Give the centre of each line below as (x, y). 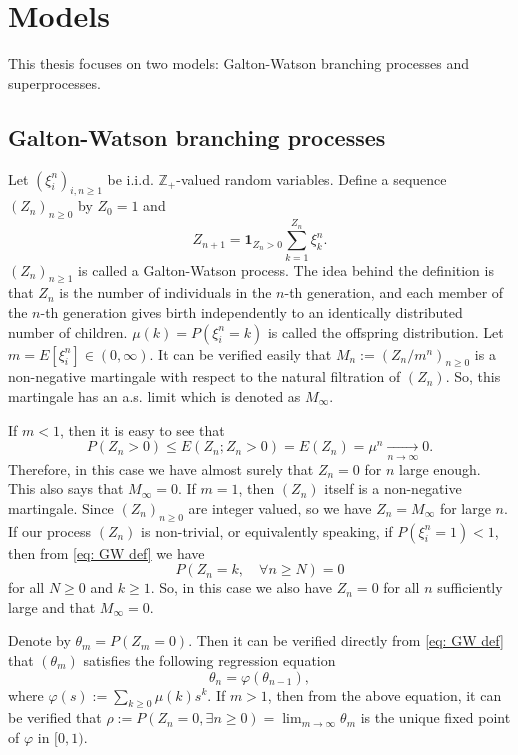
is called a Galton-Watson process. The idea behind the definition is (286, 269)
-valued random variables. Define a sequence (311, 178)
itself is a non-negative (393, 488)
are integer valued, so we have (280, 507)
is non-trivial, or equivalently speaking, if (267, 530)
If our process (50, 530)
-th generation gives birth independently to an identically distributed (251, 312)
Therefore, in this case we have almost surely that (161, 468)
